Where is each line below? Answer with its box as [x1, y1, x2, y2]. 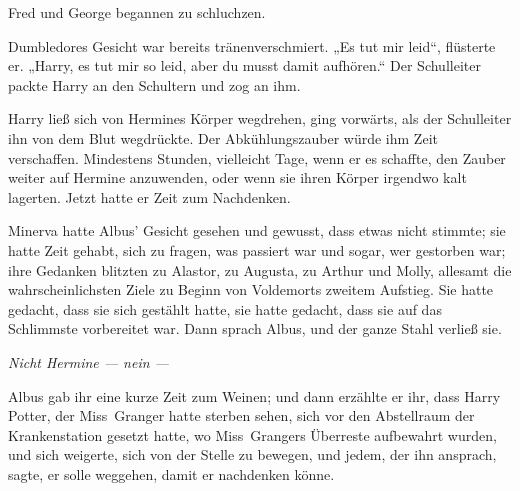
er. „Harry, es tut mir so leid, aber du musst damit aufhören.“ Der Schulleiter [8, 55, 481, 76]
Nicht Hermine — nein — [8, 351, 169, 372]
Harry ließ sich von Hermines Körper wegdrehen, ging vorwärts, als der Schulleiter [8, 108, 512, 129]
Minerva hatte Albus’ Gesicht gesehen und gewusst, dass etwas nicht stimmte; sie [8, 220, 506, 241]
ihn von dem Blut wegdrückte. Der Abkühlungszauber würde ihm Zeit [8, 127, 438, 148]
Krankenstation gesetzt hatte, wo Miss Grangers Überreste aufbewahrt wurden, [8, 424, 497, 445]
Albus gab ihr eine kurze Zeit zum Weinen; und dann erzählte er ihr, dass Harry [8, 385, 501, 406]
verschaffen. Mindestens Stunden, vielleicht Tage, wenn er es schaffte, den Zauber [8, 147, 506, 168]
